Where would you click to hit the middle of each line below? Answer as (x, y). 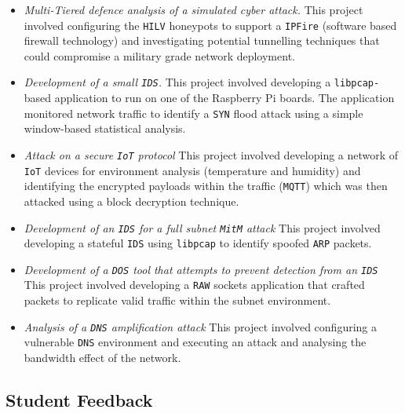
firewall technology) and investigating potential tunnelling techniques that (202, 40)
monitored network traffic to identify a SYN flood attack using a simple (193, 113)
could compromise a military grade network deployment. (159, 55)
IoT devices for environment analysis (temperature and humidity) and (192, 170)
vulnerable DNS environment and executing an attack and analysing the (195, 342)
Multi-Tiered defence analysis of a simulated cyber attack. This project (193, 9)
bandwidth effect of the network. (102, 358)
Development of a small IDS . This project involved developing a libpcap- (202, 82)
